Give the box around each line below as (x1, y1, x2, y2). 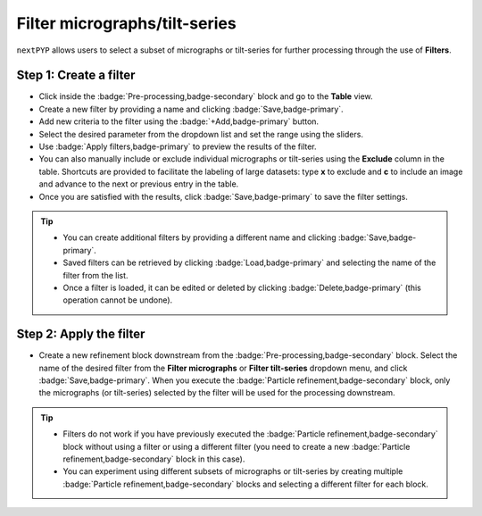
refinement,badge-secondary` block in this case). (62, 454, 245, 464)
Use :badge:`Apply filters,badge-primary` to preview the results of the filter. (38, 141, 317, 152)
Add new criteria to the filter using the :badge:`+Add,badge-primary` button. (38, 116, 320, 127)
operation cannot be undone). (62, 295, 173, 305)
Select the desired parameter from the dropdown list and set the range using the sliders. (38, 129, 363, 139)
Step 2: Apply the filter (16, 327, 145, 342)
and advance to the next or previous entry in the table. (38, 179, 239, 189)
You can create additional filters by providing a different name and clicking (62, 232, 337, 243)
